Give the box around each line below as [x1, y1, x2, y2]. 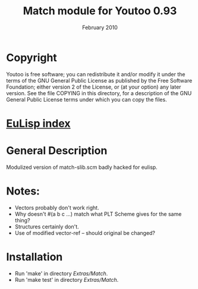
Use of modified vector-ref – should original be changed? [14, 229, 156, 236]
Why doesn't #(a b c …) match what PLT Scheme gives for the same [14, 210, 182, 218]
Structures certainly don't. [14, 223, 79, 230]
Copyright [6, 51, 58, 64]
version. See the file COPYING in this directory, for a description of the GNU [6, 89, 192, 96]
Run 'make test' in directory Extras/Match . [14, 276, 119, 283]
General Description [6, 144, 108, 158]
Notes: [6, 184, 40, 197]
